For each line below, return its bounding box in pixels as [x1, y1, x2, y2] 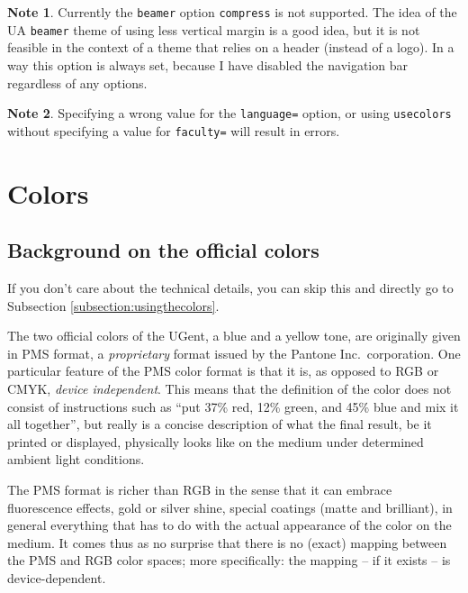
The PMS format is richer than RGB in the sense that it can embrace [7, 479, 392, 498]
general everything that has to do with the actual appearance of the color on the [7, 515, 452, 534]
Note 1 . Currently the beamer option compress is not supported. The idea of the [7, 3, 457, 21]
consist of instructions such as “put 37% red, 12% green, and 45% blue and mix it [7, 397, 459, 415]
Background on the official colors [7, 236, 319, 264]
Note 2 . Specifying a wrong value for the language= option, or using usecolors [7, 104, 452, 123]
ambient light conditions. [7, 450, 145, 469]
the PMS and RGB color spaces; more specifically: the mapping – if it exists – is [7, 551, 451, 570]
